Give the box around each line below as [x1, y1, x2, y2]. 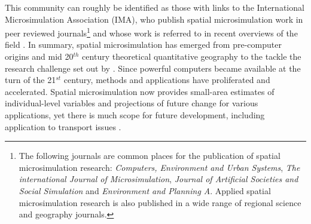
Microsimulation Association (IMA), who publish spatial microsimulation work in [5, 13, 303, 25]
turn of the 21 [5, 73, 56, 86]
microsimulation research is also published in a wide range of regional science [19, 196, 301, 208]
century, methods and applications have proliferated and [63, 73, 270, 86]
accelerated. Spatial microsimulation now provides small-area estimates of [5, 85, 275, 97]
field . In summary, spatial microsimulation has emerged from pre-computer [5, 38, 282, 51]
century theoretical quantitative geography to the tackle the [82, 50, 301, 63]
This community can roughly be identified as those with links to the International [5, 1, 304, 13]
